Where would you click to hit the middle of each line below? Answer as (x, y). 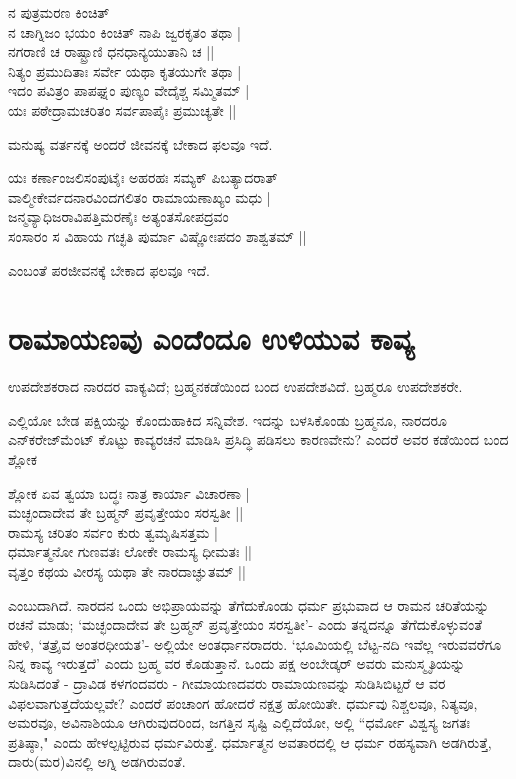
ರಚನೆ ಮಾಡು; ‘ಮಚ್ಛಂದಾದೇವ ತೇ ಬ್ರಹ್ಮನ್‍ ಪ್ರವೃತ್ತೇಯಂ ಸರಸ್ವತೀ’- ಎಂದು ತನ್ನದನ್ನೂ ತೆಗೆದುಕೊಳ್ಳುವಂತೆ (245, 624)
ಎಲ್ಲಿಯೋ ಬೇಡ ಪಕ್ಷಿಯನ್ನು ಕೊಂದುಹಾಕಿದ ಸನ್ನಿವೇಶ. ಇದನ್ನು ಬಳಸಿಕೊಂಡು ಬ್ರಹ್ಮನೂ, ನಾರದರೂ (227, 419)
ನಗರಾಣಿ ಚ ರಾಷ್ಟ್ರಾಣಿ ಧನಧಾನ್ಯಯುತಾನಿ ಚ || (111, 51)
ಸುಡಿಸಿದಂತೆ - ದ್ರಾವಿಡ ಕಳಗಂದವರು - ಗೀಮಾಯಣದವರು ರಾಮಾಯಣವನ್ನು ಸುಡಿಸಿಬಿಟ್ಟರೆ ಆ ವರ (227, 682)
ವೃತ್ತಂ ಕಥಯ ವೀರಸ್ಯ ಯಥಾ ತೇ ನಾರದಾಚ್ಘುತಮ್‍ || (127, 571)
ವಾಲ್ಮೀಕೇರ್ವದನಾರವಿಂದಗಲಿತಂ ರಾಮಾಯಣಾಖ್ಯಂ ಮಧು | (139, 196)
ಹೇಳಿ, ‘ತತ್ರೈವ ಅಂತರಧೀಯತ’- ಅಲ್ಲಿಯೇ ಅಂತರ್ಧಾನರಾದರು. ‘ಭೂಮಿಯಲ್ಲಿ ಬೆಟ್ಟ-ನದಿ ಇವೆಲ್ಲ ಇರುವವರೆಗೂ (255, 643)
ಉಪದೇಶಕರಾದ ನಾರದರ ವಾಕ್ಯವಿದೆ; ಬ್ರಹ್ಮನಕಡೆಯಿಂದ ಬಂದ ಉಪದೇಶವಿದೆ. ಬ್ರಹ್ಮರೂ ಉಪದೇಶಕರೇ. (235, 386)
